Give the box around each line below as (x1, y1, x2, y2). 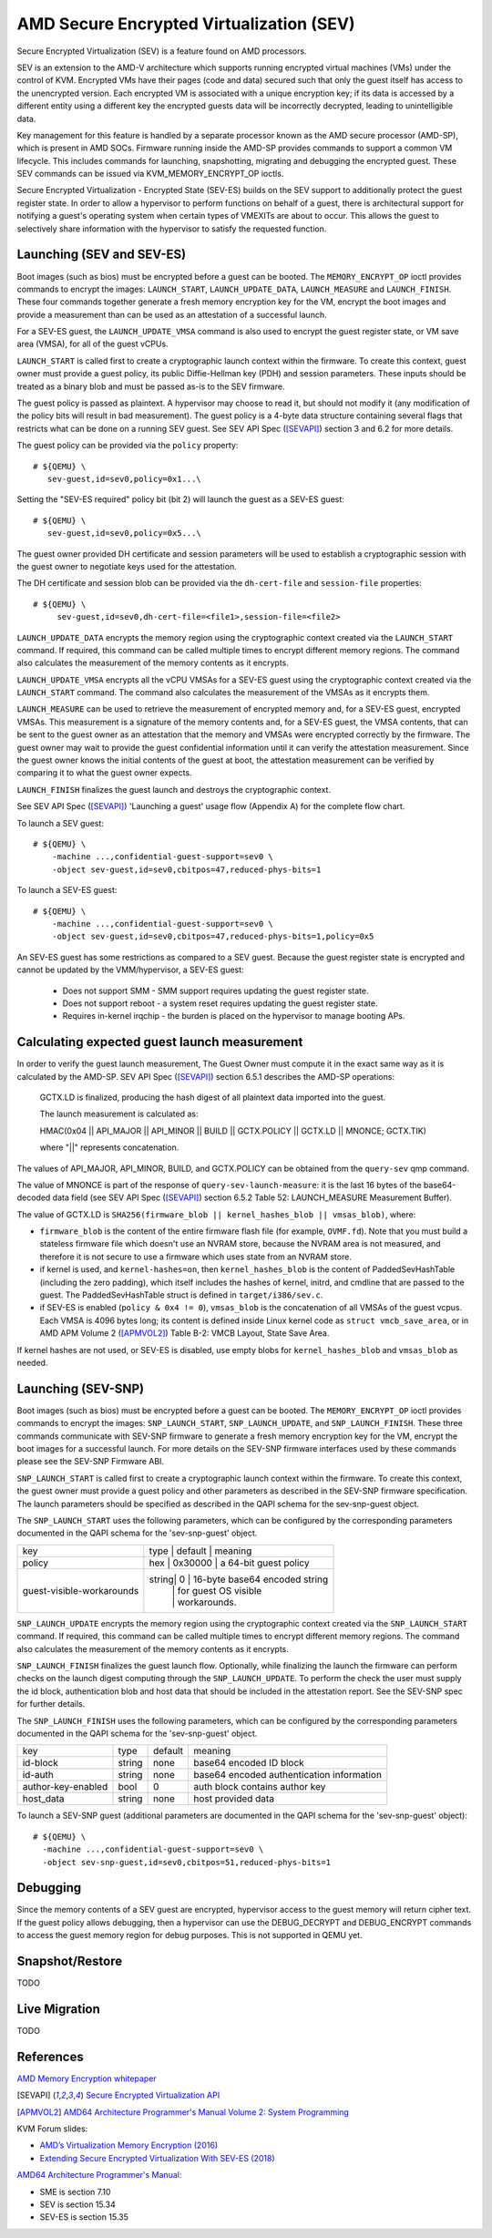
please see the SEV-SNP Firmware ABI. (16, 1456, 164, 1467)
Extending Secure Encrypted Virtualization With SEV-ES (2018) (39, 2152, 275, 2163)
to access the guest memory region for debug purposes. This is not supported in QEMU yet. (16, 1930, 364, 1941)
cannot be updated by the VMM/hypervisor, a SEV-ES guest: (16, 964, 245, 975)
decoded (16, 1192, 51, 1203)
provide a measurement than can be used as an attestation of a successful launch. (16, 309, 327, 320)
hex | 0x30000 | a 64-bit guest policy (149, 1556, 310, 1569)
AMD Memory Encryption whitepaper (16, 2073, 157, 2084)
